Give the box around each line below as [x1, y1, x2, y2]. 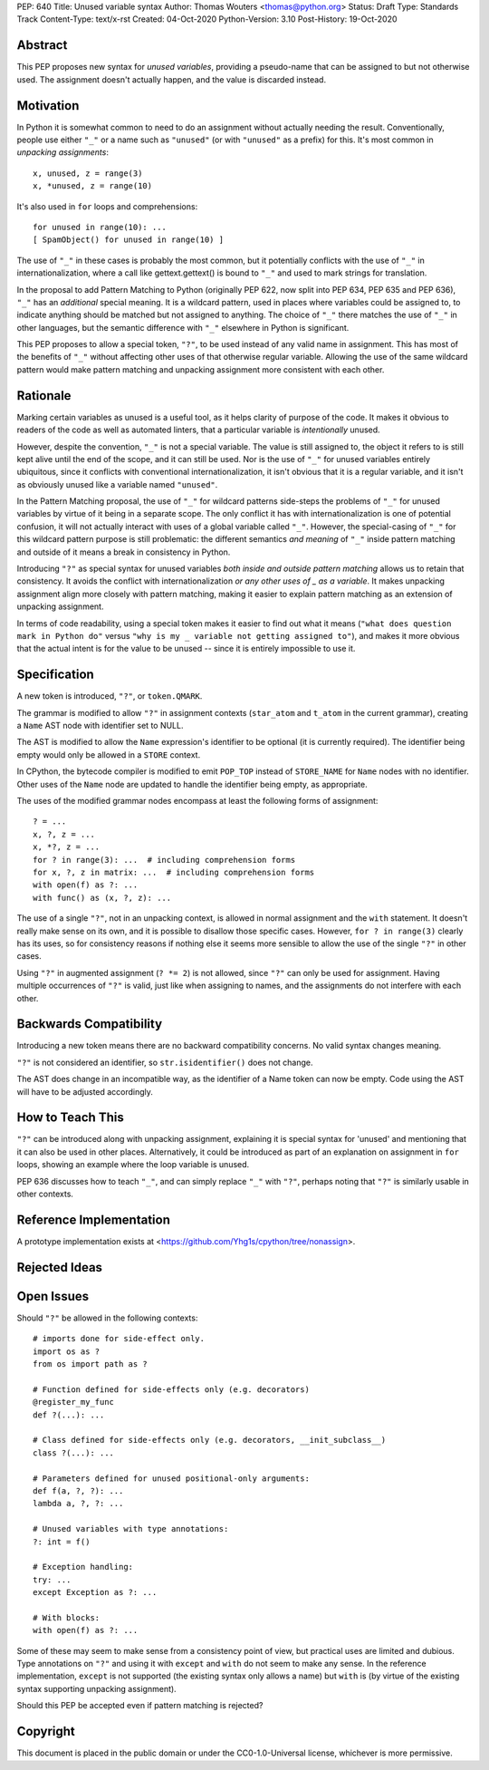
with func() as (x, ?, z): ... [33, 893, 172, 903]
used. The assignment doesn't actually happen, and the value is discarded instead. [16, 73, 326, 85]
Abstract [16, 37, 68, 53]
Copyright [16, 1724, 76, 1739]
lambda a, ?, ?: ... [33, 1498, 124, 1509]
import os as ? [33, 1346, 101, 1357]
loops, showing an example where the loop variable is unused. [16, 1159, 250, 1170]
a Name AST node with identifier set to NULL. [16, 721, 184, 731]
